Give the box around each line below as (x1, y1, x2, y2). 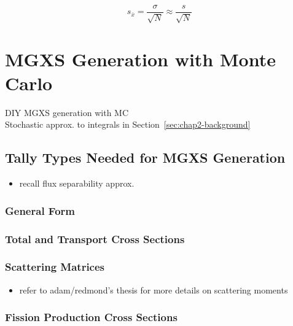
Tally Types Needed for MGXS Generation (5, 148, 286, 167)
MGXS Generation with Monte (5, 46, 276, 71)
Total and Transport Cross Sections (5, 231, 185, 246)
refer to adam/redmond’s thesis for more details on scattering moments (19, 283, 288, 296)
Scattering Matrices (5, 259, 105, 274)
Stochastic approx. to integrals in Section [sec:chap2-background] (5, 118, 251, 131)
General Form (5, 203, 75, 218)
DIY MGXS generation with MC (5, 106, 129, 118)
